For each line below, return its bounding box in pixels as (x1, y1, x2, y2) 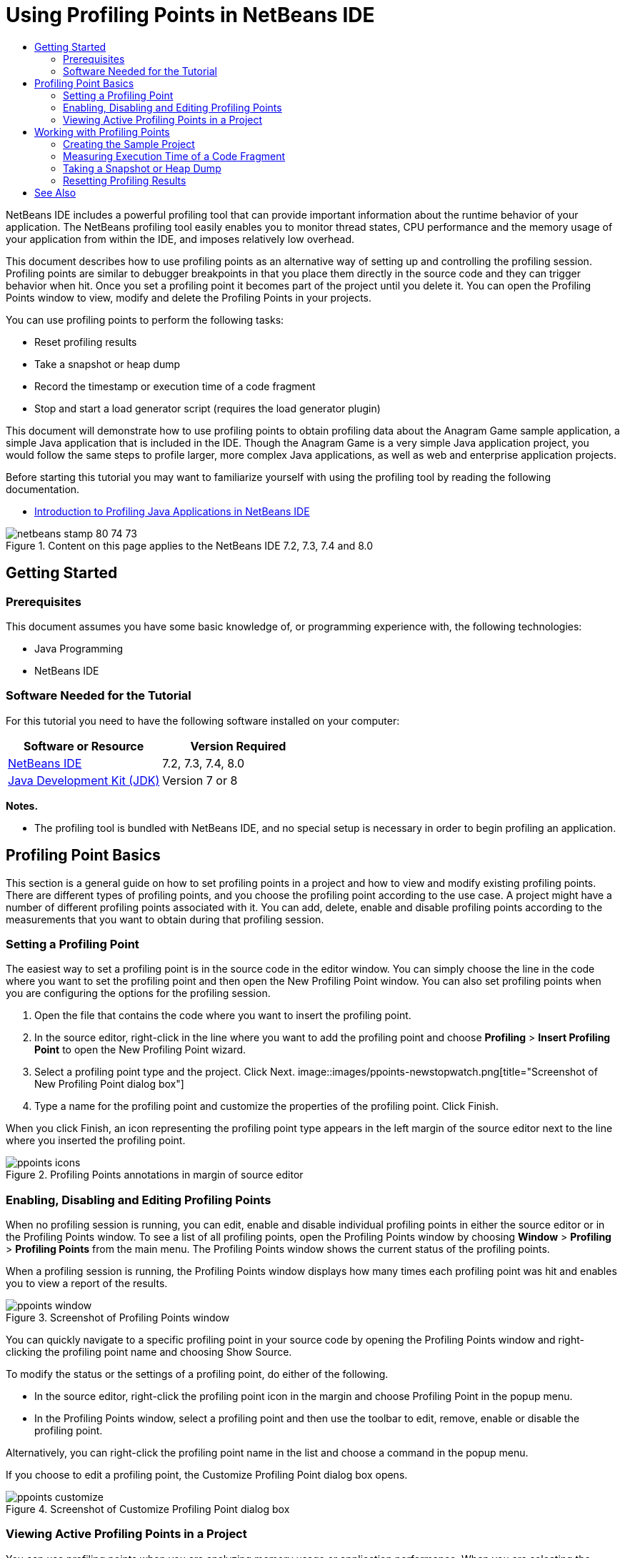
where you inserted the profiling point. (6, 1134, 186, 1147)
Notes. (6, 799, 39, 812)
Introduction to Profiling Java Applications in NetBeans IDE (34, 505, 310, 517)
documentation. (6, 482, 80, 495)
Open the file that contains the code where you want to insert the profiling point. (34, 1009, 411, 1022)
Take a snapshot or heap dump (34, 357, 181, 370)
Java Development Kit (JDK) (8, 773, 160, 788)
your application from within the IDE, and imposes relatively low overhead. (6, 232, 355, 245)
